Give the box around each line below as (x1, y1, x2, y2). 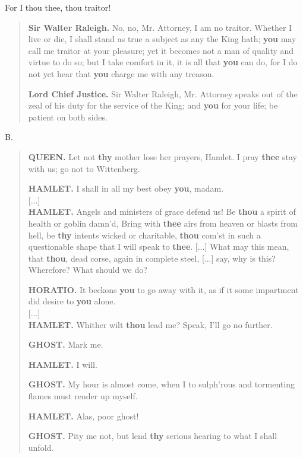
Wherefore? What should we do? (28, 263, 147, 276)
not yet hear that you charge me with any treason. (28, 67, 214, 79)
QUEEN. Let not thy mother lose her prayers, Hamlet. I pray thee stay (28, 150, 297, 163)
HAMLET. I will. (28, 358, 97, 370)
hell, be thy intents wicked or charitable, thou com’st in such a (28, 228, 261, 241)
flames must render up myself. (28, 390, 138, 402)
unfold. (28, 441, 54, 453)
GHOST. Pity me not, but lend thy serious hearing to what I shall (28, 430, 277, 442)
